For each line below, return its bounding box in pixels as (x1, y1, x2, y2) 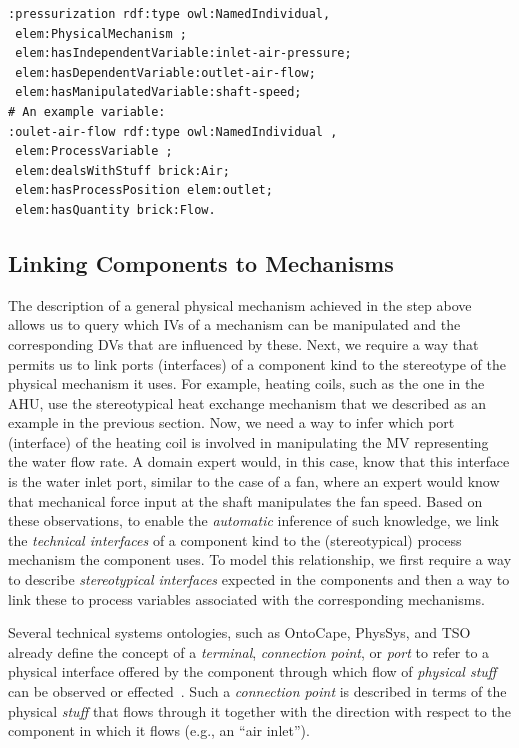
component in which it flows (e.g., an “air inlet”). (8, 720, 310, 741)
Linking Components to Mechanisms (8, 247, 394, 278)
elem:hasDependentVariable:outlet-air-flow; (15, 65, 316, 80)
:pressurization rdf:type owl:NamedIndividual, (8, 7, 331, 21)
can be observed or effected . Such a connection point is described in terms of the (8, 681, 507, 702)
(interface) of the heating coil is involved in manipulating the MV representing (8, 431, 489, 452)
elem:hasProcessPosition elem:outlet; (15, 183, 273, 198)
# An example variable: (8, 104, 166, 119)
